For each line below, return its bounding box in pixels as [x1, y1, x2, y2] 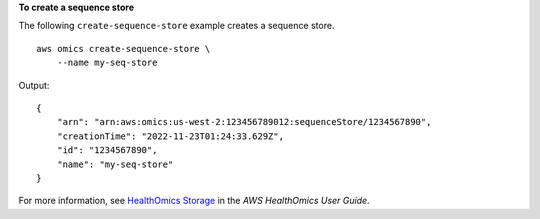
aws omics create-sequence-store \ [36, 43, 211, 54]
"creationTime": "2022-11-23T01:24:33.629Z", [56, 130, 285, 142]
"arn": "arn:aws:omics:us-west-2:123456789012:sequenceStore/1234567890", [56, 116, 432, 128]
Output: [18, 79, 50, 91]
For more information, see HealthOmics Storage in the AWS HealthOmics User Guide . [18, 195, 370, 207]
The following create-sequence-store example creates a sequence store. [18, 20, 335, 32]
